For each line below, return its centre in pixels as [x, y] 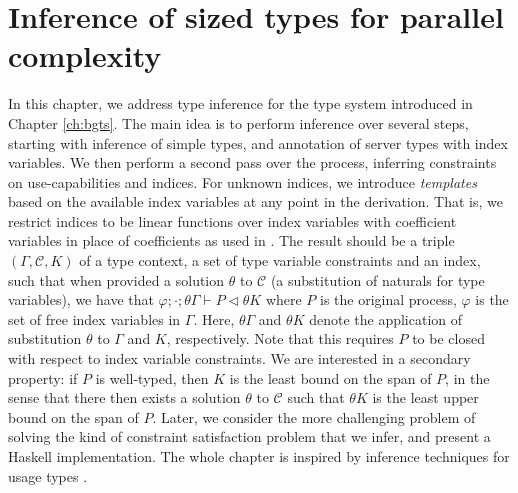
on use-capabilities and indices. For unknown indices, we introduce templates [242, 181]
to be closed [448, 338]
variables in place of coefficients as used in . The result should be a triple [231, 240]
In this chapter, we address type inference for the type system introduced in [240, 103]
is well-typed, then [152, 377]
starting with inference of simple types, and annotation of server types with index [258, 142]
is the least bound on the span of [330, 377]
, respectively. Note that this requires [280, 338]
